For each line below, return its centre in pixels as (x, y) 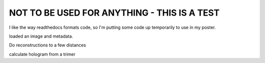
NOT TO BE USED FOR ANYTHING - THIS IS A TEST (114, 13)
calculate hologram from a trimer (42, 54)
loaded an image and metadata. (41, 36)
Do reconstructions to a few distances (48, 45)
